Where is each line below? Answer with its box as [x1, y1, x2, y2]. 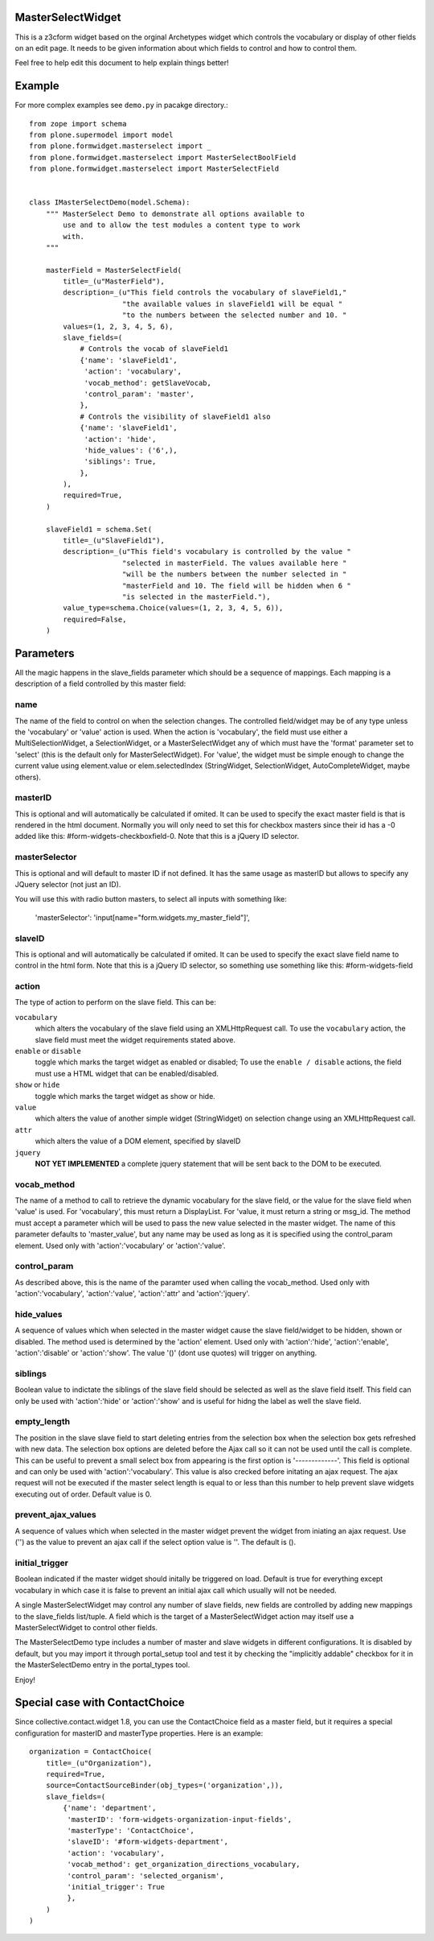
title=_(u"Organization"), [45, 1758, 153, 1767]
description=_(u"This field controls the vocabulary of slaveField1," [63, 288, 347, 297]
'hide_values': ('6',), [84, 445, 178, 455]
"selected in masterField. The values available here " [121, 558, 347, 568]
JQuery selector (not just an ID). [14, 880, 121, 890]
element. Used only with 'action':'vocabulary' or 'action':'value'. [14, 1241, 226, 1250]
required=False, [63, 614, 127, 624]
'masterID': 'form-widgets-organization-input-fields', [67, 1815, 293, 1823]
